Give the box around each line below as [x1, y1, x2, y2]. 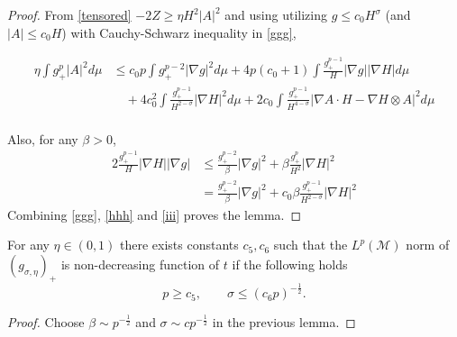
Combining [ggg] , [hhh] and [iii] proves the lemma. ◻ [7, 205, 302, 223]
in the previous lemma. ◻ [212, 313, 356, 332]
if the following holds [232, 254, 348, 273]
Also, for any [7, 129, 78, 148]
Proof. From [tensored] [7, 5, 132, 23]
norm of [406, 235, 450, 254]
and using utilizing [224, 5, 327, 23]
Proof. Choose [7, 313, 85, 332]
